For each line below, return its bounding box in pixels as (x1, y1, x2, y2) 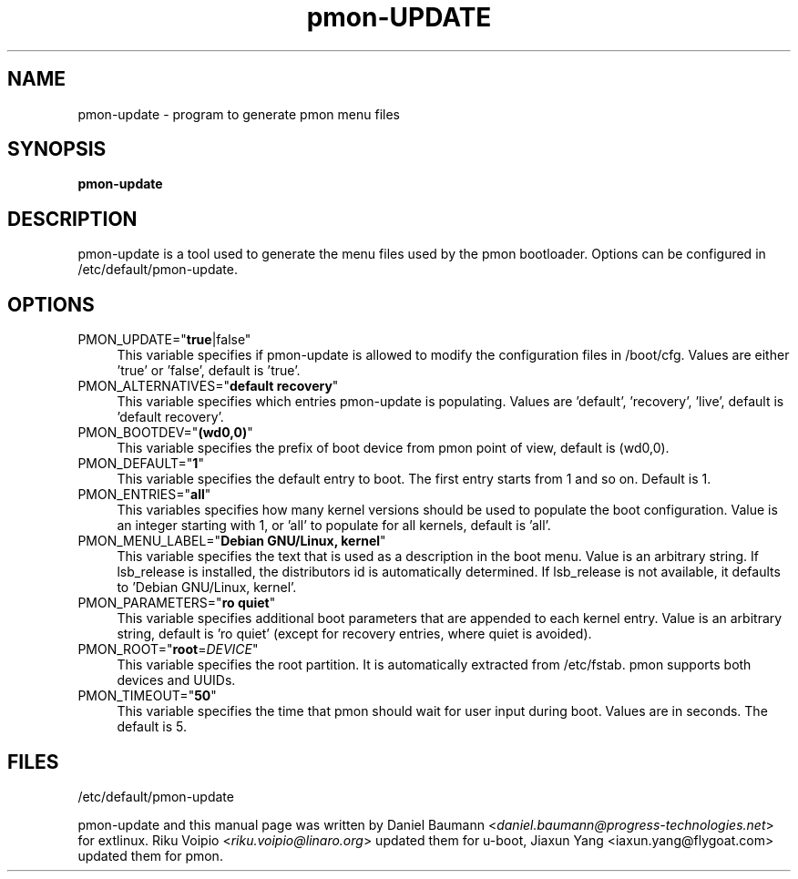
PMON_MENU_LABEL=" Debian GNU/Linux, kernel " (77, 533, 386, 549)
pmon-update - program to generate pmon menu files (77, 106, 400, 122)
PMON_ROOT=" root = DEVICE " (77, 641, 259, 658)
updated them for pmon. (77, 847, 223, 864)
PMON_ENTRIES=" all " (77, 486, 211, 503)
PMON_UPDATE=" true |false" (77, 332, 251, 348)
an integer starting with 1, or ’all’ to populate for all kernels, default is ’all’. (117, 517, 551, 534)
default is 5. (117, 719, 188, 735)
